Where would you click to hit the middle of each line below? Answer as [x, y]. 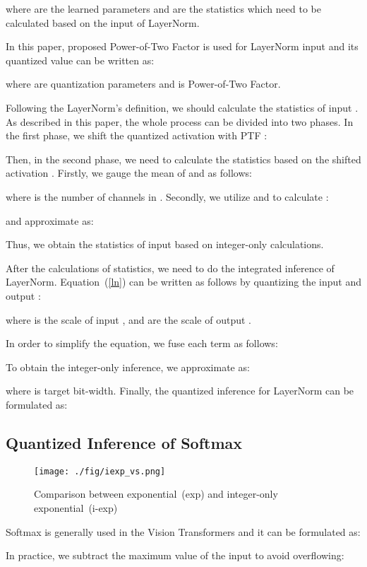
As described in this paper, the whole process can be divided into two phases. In [180, 121]
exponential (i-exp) [76, 507]
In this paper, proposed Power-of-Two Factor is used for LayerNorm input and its [182, 46]
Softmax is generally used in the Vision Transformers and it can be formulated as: [183, 531]
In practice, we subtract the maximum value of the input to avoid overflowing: [175, 555]
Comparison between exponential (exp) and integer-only [156, 494]
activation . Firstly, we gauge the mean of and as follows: [129, 173]
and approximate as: [50, 220]
